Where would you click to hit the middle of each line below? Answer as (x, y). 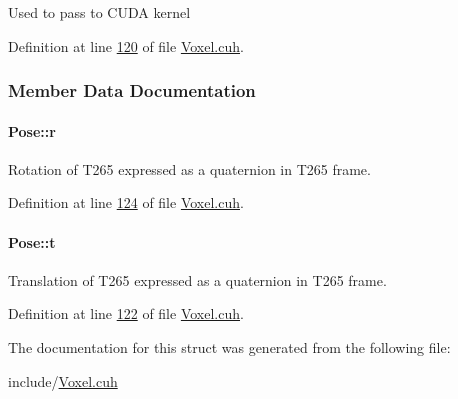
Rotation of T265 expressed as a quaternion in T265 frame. (189, 168)
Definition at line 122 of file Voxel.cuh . (126, 313)
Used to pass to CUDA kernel (99, 12)
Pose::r (32, 130)
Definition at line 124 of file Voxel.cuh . (126, 202)
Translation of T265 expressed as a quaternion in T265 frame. (197, 279)
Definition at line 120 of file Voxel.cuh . (126, 45)
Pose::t (32, 241)
